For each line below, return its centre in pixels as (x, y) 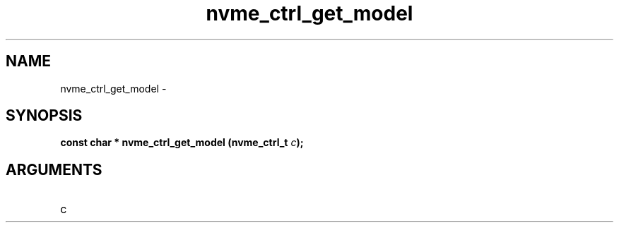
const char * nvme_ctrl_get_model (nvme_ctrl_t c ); (182, 143)
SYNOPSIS (44, 116)
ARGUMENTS (54, 169)
